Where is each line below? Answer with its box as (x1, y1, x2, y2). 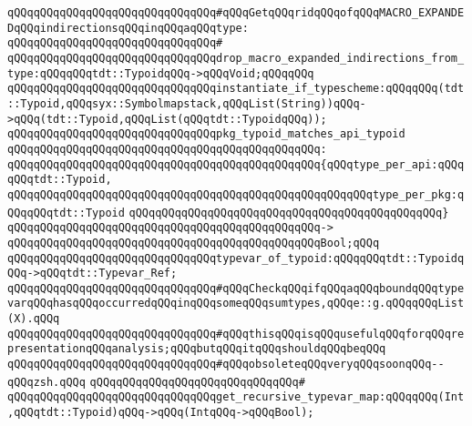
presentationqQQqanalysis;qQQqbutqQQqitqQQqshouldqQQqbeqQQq (7, 342, 386, 356)
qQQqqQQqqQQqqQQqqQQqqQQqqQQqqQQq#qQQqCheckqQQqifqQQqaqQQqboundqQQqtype (7, 281, 465, 295)
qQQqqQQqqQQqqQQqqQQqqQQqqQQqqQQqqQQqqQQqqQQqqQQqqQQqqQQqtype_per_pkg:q (7, 188, 465, 201)
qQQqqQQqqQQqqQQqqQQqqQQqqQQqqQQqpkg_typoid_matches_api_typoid (7, 127, 405, 141)
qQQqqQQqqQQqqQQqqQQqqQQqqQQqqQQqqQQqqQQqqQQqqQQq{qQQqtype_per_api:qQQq (7, 157, 465, 171)
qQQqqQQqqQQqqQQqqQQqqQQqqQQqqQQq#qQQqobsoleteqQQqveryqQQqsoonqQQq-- (7, 358, 445, 371)
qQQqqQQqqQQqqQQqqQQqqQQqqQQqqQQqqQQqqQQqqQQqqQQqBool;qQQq (7, 236, 380, 249)
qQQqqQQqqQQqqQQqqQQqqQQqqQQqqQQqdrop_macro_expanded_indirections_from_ (7, 51, 465, 65)
